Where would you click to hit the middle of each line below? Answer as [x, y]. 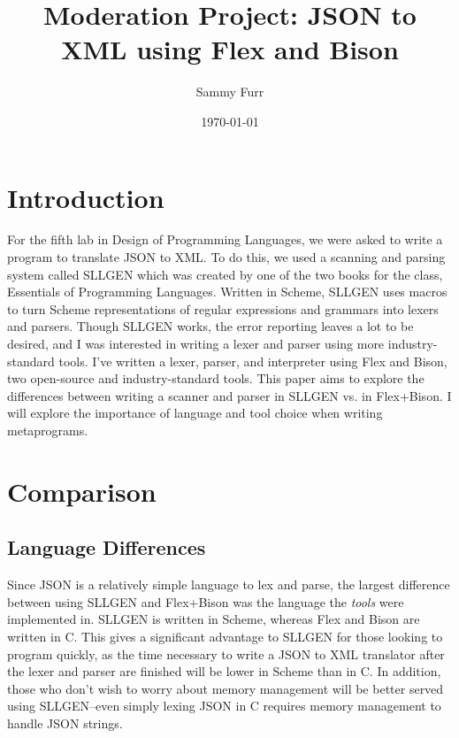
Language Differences [107, 547]
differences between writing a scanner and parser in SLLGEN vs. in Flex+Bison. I [229, 395]
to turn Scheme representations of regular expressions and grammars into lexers [223, 308]
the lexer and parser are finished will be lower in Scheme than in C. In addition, [224, 671]
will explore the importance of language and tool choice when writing [195, 413]
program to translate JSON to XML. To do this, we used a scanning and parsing [226, 257]
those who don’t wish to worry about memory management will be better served [226, 688]
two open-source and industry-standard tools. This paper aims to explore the [216, 378]
